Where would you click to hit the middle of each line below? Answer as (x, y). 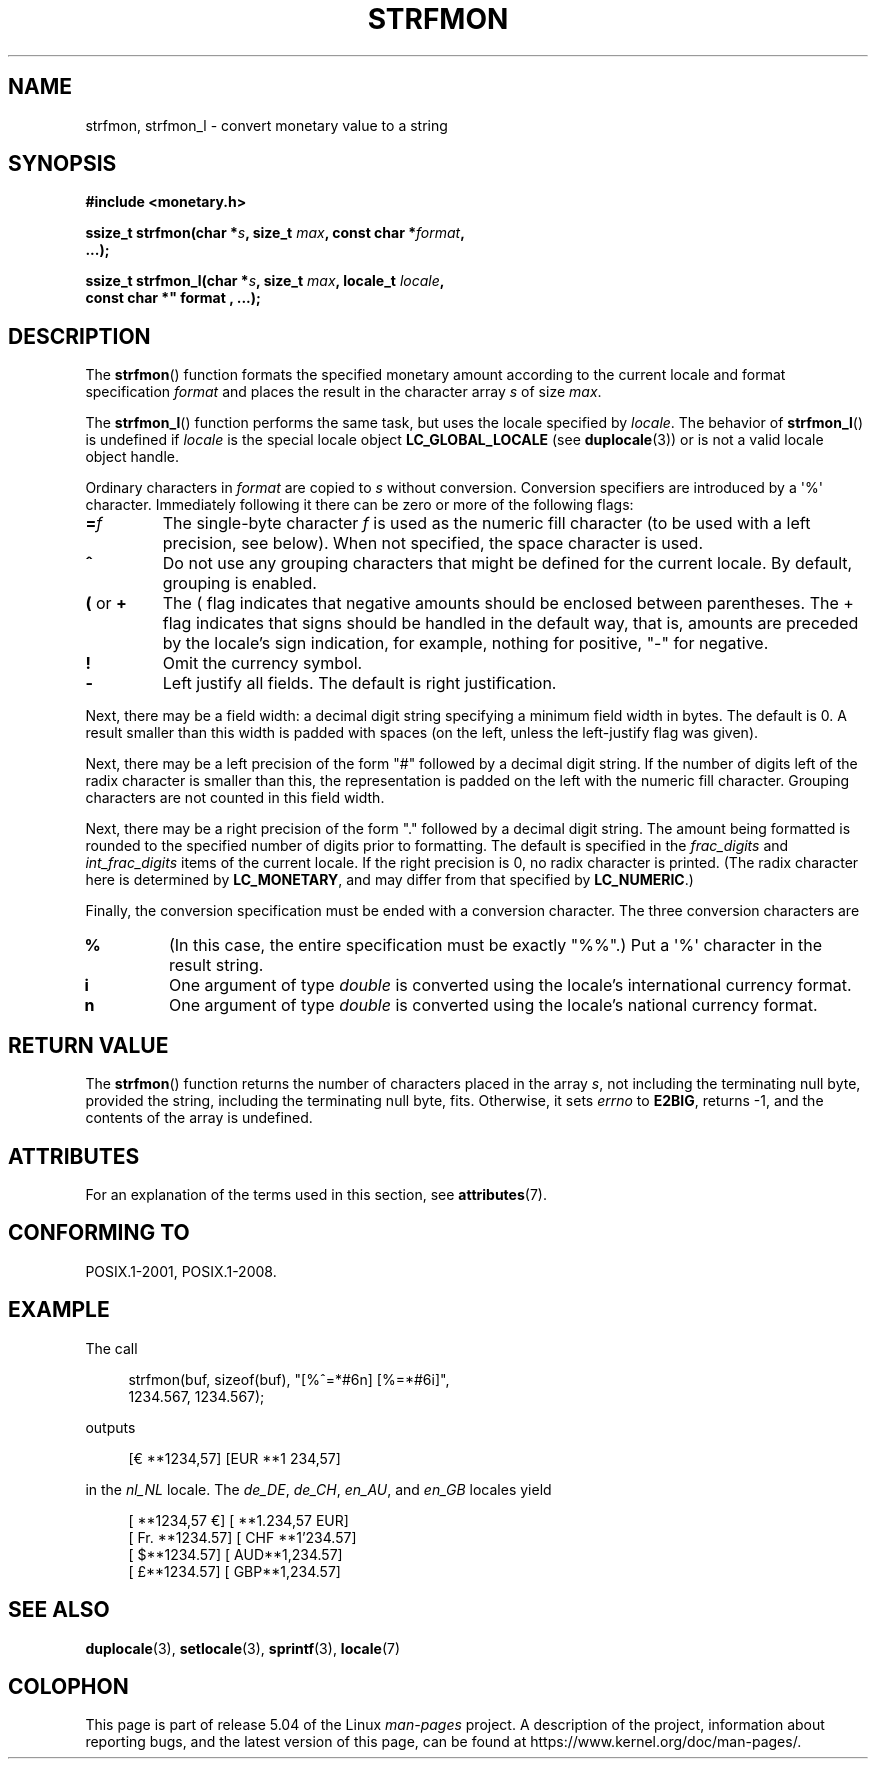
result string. (216, 965)
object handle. (132, 457)
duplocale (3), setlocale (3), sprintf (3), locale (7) (243, 1648)
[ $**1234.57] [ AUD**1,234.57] (235, 1554)
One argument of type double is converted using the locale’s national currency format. (493, 1005)
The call (111, 1348)
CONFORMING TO (99, 1233)
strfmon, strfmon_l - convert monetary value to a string (266, 125)
